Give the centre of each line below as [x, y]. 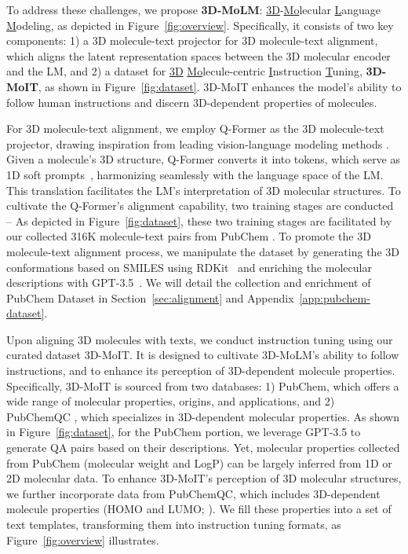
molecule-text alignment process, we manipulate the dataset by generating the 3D [203, 251]
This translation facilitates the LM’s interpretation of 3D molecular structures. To [204, 190]
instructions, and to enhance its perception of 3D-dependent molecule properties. [201, 371]
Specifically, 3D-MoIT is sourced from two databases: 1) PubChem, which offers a [203, 385]
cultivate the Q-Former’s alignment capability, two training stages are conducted [200, 205]
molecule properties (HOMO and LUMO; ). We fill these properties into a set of [199, 509]
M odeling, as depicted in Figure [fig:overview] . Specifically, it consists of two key [200, 25]
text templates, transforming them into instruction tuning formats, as [174, 524]
